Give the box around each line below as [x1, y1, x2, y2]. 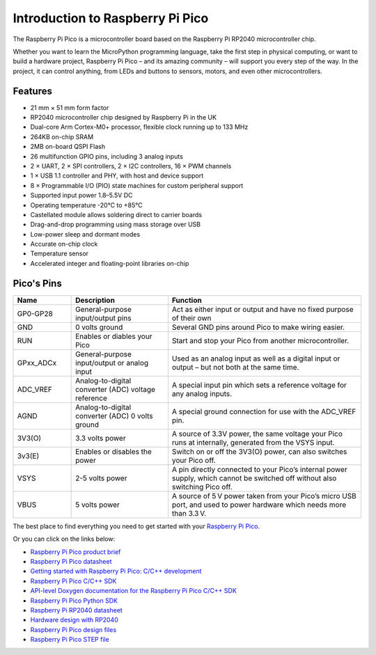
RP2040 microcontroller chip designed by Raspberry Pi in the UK [30, 113, 217, 122]
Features [13, 85, 52, 97]
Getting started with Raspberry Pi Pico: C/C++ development [30, 567, 202, 576]
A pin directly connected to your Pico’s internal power [171, 464, 347, 474]
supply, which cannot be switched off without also [171, 473, 337, 483]
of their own [171, 313, 212, 323]
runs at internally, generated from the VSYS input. [171, 437, 335, 447]
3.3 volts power [75, 433, 126, 443]
